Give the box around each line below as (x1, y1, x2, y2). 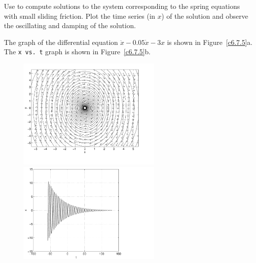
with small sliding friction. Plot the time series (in (4, 10, 155, 21)
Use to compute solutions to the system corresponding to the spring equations (4, 1, 240, 11)
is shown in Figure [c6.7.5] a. (167, 37, 253, 47)
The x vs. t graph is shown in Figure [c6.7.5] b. (4, 46, 151, 57)
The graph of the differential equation (4, 37, 118, 47)
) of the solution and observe (161, 10, 248, 21)
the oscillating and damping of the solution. (4, 20, 136, 31)
